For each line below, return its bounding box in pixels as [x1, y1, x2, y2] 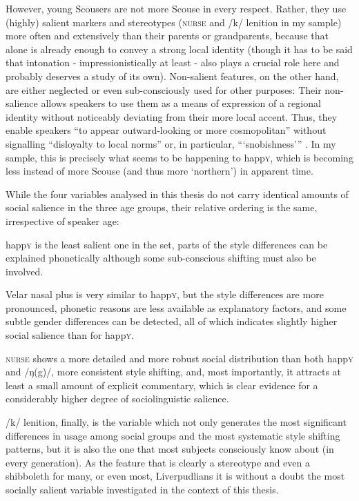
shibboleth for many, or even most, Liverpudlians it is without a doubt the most [6, 469, 345, 483]
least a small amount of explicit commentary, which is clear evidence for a [6, 377, 318, 392]
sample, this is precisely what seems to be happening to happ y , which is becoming [6, 150, 353, 164]
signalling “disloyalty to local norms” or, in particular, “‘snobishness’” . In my [6, 136, 336, 150]
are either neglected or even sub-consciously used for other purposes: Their [6, 82, 322, 97]
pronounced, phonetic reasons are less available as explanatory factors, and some [6, 300, 347, 315]
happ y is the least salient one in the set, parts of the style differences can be [6, 237, 328, 251]
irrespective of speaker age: [6, 213, 119, 228]
